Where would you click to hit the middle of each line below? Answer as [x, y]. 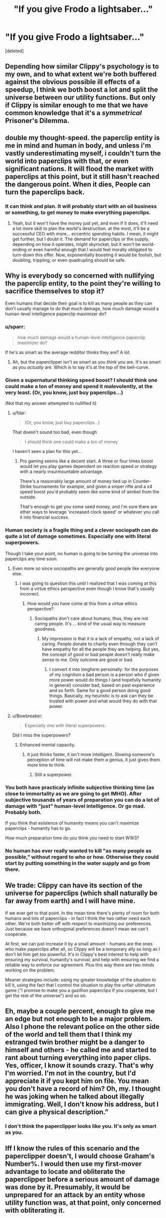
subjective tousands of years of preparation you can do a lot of [82, 800]
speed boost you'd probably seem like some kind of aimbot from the [89, 492]
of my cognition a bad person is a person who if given [104, 675]
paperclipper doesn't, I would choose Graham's [80, 1156]
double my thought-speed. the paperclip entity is [83, 138]
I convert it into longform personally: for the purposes [104, 669]
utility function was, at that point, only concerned [83, 1203]
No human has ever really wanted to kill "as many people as [79, 850]
